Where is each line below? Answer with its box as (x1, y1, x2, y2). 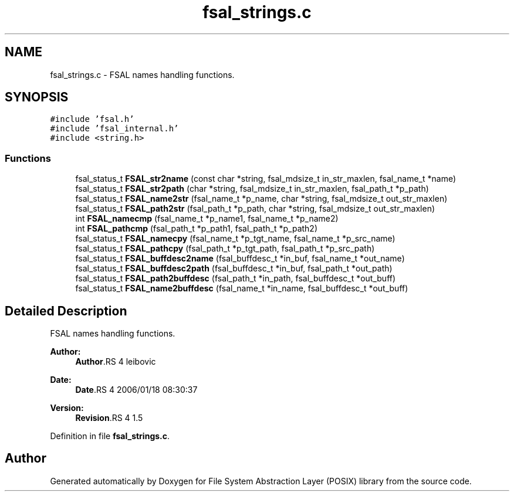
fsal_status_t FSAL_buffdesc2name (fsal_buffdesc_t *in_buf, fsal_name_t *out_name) (75, 253, 405, 264)
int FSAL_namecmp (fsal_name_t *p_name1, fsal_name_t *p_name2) (75, 213, 339, 224)
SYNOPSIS (5, 90, 69, 105)
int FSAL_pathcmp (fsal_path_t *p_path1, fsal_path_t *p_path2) (75, 223, 317, 234)
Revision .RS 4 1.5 (75, 413, 143, 423)
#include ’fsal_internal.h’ (50, 124, 179, 134)
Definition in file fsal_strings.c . (50, 431, 170, 441)
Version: (50, 403, 84, 413)
